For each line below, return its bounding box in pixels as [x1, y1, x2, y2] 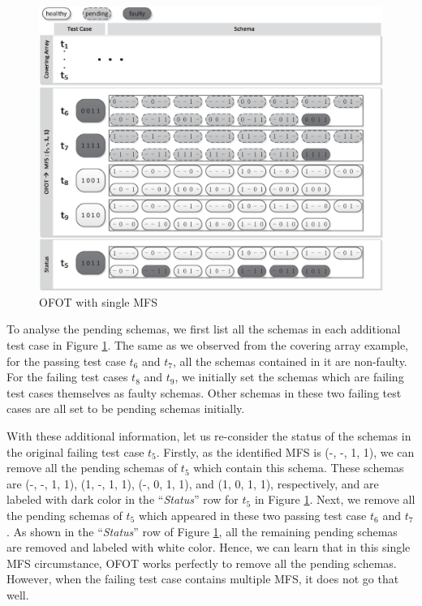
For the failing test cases [6, 368, 128, 385]
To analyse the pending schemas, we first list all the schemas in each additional [6, 320, 401, 337]
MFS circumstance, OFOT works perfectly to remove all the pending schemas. [6, 554, 397, 571]
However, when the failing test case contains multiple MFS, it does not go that [6, 570, 399, 587]
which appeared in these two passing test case [138, 507, 367, 524]
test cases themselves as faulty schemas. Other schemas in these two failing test [6, 384, 402, 401]
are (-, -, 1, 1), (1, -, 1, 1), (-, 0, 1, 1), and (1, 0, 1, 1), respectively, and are [6, 475, 379, 492]
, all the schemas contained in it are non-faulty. [173, 352, 407, 369]
